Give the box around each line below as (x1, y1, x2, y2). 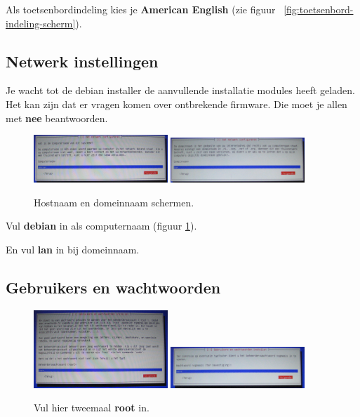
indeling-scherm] (6, 15, 76, 30)
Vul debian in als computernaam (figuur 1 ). (6, 218, 197, 233)
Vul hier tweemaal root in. (34, 400, 149, 415)
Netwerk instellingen (6, 50, 159, 72)
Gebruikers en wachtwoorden (6, 276, 221, 298)
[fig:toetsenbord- (284, 2, 354, 16)
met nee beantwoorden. (6, 110, 108, 125)
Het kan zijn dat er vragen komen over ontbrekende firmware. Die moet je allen (6, 96, 347, 111)
